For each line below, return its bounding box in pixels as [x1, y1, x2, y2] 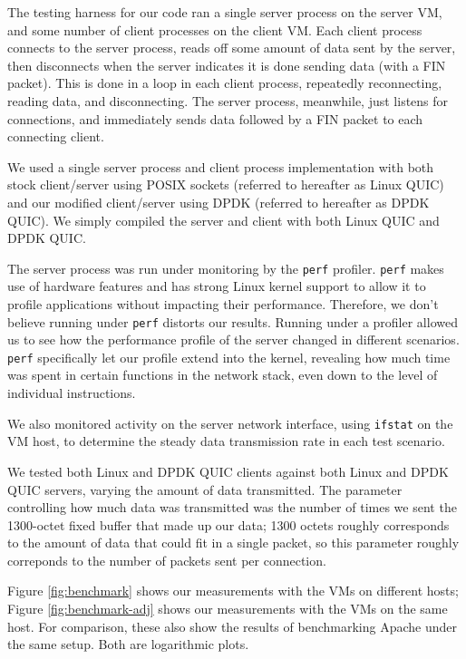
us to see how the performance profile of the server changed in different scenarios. [7, 330, 460, 349]
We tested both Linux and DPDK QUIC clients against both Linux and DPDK [7, 461, 449, 480]
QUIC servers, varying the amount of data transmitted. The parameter [7, 480, 403, 499]
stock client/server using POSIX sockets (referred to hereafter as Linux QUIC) [7, 175, 444, 194]
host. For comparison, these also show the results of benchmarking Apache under [7, 616, 457, 635]
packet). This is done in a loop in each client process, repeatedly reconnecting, [7, 73, 442, 92]
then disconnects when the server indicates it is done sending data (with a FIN [7, 55, 446, 74]
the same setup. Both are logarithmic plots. [7, 635, 249, 654]
